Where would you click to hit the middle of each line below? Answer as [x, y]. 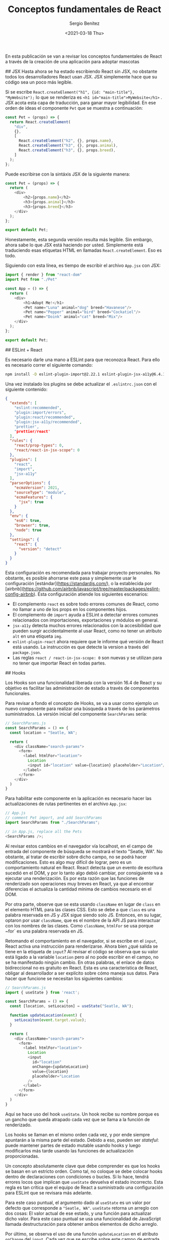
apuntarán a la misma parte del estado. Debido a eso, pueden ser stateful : [82, 1140]
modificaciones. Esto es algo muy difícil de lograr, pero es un [68, 862]
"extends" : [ [23, 403]
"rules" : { [21, 441]
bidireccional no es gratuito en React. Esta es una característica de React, [82, 967]
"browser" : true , [32, 525]
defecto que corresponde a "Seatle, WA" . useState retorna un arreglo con [82, 1208]
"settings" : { [24, 540]
